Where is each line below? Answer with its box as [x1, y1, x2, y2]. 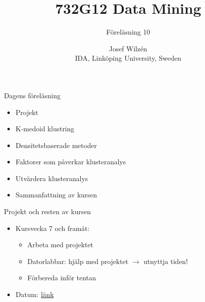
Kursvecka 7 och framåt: [15, 223, 90, 233]
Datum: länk [15, 289, 54, 300]
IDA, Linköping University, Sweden [75, 53, 181, 63]
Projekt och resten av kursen [4, 206, 91, 217]
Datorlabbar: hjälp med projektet [27, 256, 129, 266]
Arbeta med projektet [27, 239, 94, 250]
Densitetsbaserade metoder [15, 140, 97, 150]
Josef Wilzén [109, 43, 147, 53]
